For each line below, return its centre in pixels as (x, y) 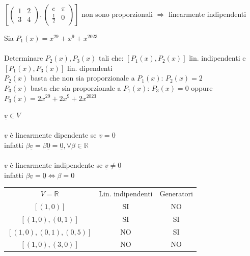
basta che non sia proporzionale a (82, 78)
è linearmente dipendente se (53, 135)
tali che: (111, 58)
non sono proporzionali (117, 14)
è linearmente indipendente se (56, 165)
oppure (202, 87)
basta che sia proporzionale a (76, 87)
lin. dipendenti (90, 68)
